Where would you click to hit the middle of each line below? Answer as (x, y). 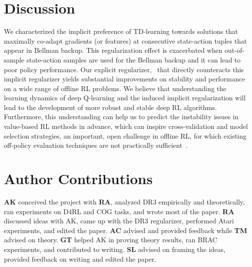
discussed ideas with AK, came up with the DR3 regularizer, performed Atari (119, 221)
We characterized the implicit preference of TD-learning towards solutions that (121, 31)
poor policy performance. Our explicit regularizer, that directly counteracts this (124, 69)
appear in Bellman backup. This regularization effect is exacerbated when (113, 50)
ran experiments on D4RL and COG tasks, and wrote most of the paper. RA (119, 211)
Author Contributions (78, 179)
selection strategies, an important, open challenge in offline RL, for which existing (125, 135)
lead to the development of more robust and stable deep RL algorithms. (110, 107)
